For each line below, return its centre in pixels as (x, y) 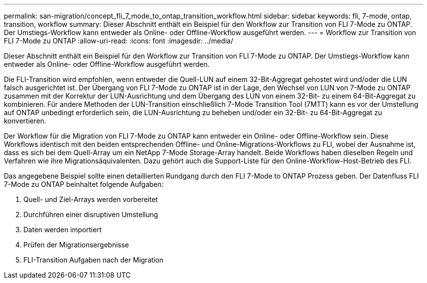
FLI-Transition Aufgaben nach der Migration (94, 260)
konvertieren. (25, 121)
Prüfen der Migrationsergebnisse (76, 245)
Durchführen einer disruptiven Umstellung (91, 214)
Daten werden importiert (63, 230)
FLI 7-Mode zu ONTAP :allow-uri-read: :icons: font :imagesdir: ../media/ (119, 41)
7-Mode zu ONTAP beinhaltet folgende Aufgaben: (84, 184)
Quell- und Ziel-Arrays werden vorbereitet (91, 199)
